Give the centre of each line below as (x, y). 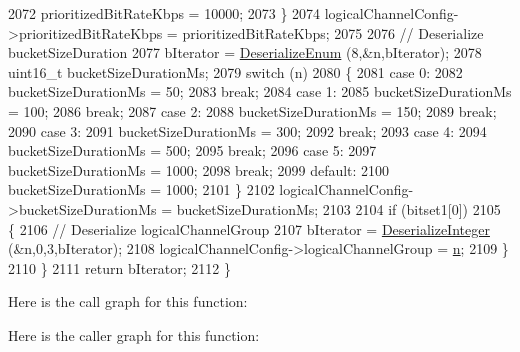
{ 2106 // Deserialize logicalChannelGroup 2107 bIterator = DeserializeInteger (249, 228)
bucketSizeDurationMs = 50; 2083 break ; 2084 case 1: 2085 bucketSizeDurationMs (260, 91)
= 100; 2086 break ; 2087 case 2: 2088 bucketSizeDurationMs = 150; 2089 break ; (252, 110)
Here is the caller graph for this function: (134, 334)
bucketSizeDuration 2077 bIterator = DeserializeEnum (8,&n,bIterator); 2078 (245, 52)
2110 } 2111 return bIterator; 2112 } (120, 267)
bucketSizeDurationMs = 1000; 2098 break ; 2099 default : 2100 (199, 169)
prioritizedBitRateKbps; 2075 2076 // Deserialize (333, 32)
